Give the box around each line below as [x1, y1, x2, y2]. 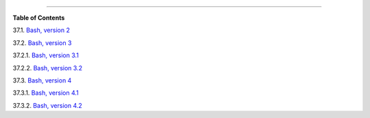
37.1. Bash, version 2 [12, 26, 70, 34]
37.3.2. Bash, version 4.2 [12, 101, 82, 109]
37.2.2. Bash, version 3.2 [12, 63, 82, 72]
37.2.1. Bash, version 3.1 [12, 51, 79, 59]
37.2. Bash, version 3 [12, 38, 72, 47]
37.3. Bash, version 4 [12, 76, 72, 85]
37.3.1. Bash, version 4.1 [12, 89, 79, 97]
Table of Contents [12, 14, 65, 22]
